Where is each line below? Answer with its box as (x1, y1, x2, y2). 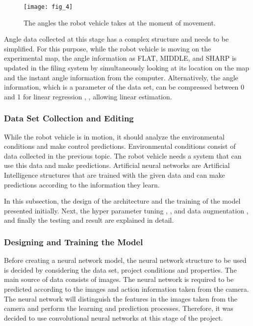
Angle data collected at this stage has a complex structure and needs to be (4, 34, 229, 44)
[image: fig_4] (24, 3, 73, 10)
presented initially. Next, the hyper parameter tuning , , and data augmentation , (4, 205, 249, 215)
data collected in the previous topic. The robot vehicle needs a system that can (4, 150, 242, 161)
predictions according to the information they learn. (4, 179, 160, 189)
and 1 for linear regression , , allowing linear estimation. (4, 91, 172, 101)
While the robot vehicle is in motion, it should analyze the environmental (4, 131, 225, 141)
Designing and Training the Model (4, 235, 143, 248)
